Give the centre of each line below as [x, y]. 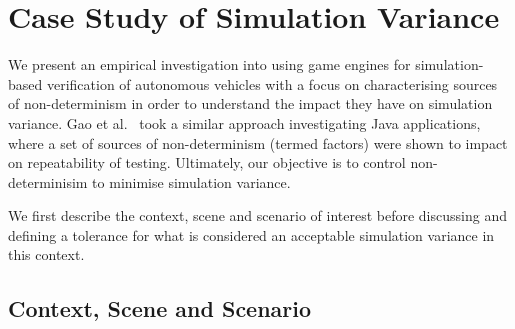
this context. [46, 254]
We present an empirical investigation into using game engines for [209, 64]
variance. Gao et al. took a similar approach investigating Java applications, [244, 122]
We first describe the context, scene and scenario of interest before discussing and [257, 215]
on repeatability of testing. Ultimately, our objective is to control [207, 162]
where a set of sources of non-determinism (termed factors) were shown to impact [258, 142]
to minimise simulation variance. [191, 181]
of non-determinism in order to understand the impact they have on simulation [250, 103]
